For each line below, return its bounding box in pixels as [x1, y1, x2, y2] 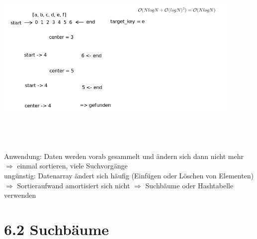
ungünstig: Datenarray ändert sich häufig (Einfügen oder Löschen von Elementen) [4, 170, 254, 180]
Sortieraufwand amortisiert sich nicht [17, 180, 130, 190]
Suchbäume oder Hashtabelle [145, 180, 234, 190]
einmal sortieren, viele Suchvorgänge [17, 160, 128, 171]
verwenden [4, 190, 36, 200]
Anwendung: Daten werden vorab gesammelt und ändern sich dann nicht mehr [4, 151, 244, 161]
